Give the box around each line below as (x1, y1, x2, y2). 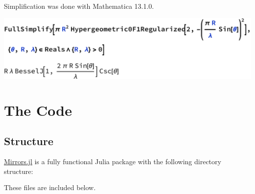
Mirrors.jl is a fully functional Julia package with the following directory (4, 156, 222, 167)
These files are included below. (4, 182, 96, 193)
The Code (4, 100, 72, 120)
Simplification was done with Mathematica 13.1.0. (4, 1, 154, 11)
